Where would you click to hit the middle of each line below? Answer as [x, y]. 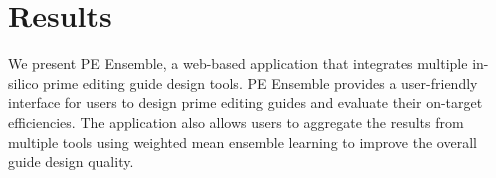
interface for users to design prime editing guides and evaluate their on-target [245, 102]
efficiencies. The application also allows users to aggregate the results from [236, 121]
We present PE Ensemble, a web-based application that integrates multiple [238, 63]
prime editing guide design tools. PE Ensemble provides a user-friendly [260, 82]
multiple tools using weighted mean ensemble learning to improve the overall [242, 141]
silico [23, 82]
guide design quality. [71, 161]
